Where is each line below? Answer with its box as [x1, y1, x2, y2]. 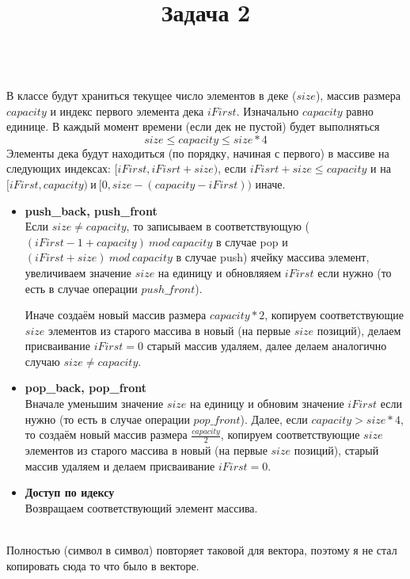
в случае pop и [215, 233, 288, 250]
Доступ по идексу [25, 484, 115, 501]
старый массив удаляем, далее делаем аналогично [146, 337, 387, 354]
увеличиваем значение [25, 264, 132, 280]
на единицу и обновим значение [190, 395, 344, 412]
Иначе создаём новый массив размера [25, 307, 207, 323]
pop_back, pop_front [25, 379, 147, 396]
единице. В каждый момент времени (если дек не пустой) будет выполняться [6, 118, 380, 135]
